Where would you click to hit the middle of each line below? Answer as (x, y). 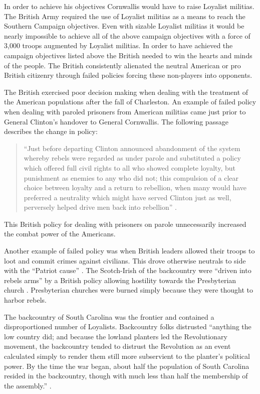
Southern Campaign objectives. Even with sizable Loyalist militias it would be (124, 26)
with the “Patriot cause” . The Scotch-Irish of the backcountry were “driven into (128, 270)
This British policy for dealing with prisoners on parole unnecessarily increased (125, 224)
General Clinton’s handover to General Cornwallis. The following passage (116, 121)
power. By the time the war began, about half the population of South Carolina (127, 366)
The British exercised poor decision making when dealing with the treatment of (126, 92)
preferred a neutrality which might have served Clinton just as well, (127, 197)
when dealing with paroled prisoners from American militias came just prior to (125, 111)
